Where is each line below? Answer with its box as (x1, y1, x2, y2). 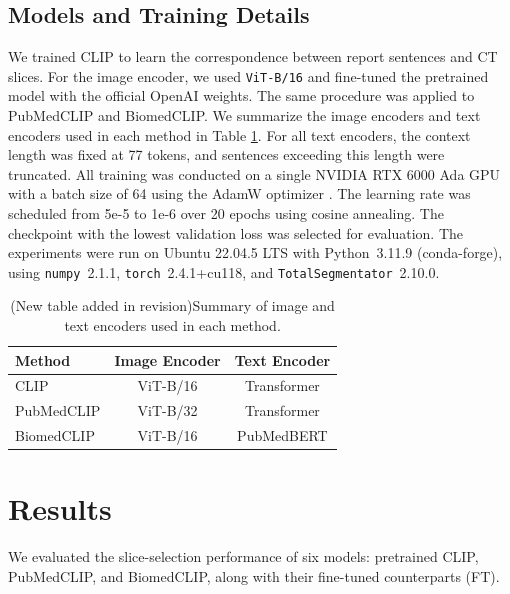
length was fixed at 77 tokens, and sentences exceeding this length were (8, 144, 445, 165)
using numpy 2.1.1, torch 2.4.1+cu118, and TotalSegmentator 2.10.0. (8, 261, 440, 282)
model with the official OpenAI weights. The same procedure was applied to (8, 85, 475, 106)
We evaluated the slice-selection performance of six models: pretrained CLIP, (8, 546, 479, 567)
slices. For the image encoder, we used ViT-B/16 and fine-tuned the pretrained (8, 65, 489, 86)
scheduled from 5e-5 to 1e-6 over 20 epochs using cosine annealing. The (8, 203, 444, 224)
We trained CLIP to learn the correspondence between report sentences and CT (8, 46, 498, 67)
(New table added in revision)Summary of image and (10, 295, 335, 316)
